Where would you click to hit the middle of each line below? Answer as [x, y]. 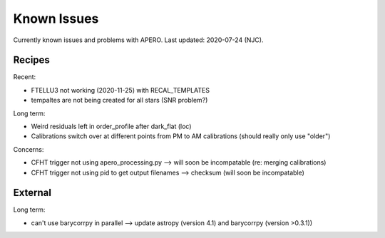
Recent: [25, 77]
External [32, 193]
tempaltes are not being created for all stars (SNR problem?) [119, 100]
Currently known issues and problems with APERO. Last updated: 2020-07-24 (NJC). [138, 40]
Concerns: [29, 149]
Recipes [31, 60]
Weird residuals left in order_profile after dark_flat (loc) [111, 126]
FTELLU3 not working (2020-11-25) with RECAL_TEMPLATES [120, 90]
